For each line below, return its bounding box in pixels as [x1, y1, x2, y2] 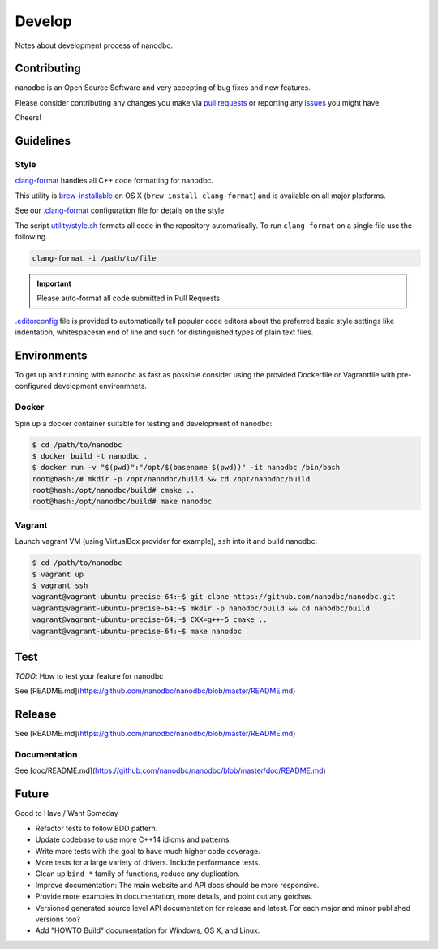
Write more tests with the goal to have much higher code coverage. [35, 846, 261, 856]
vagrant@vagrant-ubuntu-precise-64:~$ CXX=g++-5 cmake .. [32, 615, 268, 624]
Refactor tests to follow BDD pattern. [35, 823, 158, 833]
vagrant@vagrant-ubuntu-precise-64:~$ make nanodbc [32, 626, 243, 636]
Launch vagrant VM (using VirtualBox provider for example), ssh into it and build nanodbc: [15, 537, 318, 546]
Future [15, 787, 49, 801]
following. [15, 231, 48, 241]
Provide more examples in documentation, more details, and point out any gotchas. [35, 891, 313, 901]
